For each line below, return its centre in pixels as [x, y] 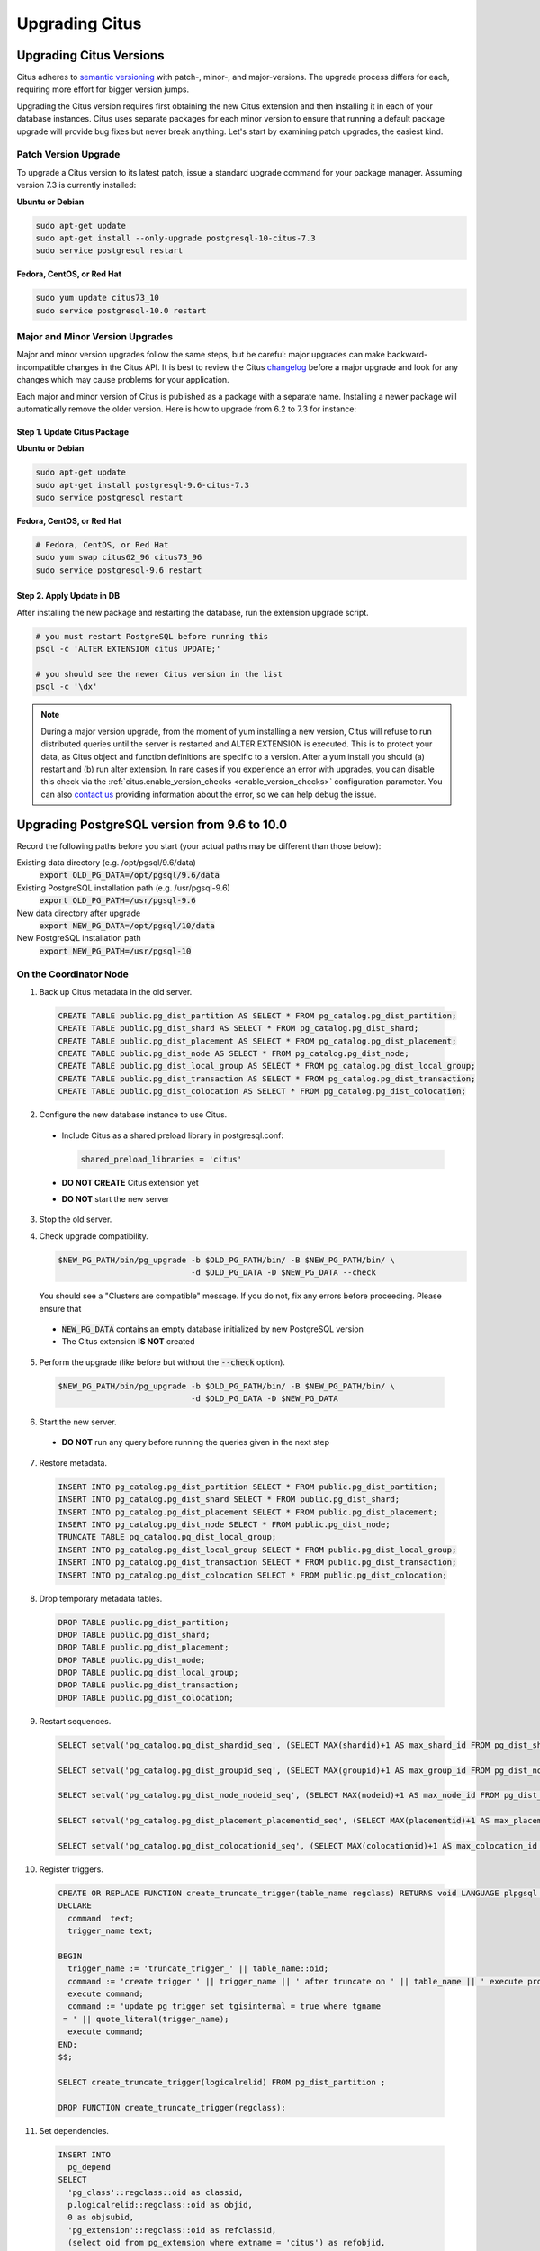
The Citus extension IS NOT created [128, 1342]
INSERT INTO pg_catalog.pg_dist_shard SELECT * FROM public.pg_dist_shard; [229, 1500]
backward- [407, 355]
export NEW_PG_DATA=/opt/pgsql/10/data [127, 926]
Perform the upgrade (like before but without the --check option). [162, 1362]
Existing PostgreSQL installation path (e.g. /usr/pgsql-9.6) [124, 888]
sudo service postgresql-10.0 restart [121, 310]
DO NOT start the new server [116, 1198]
